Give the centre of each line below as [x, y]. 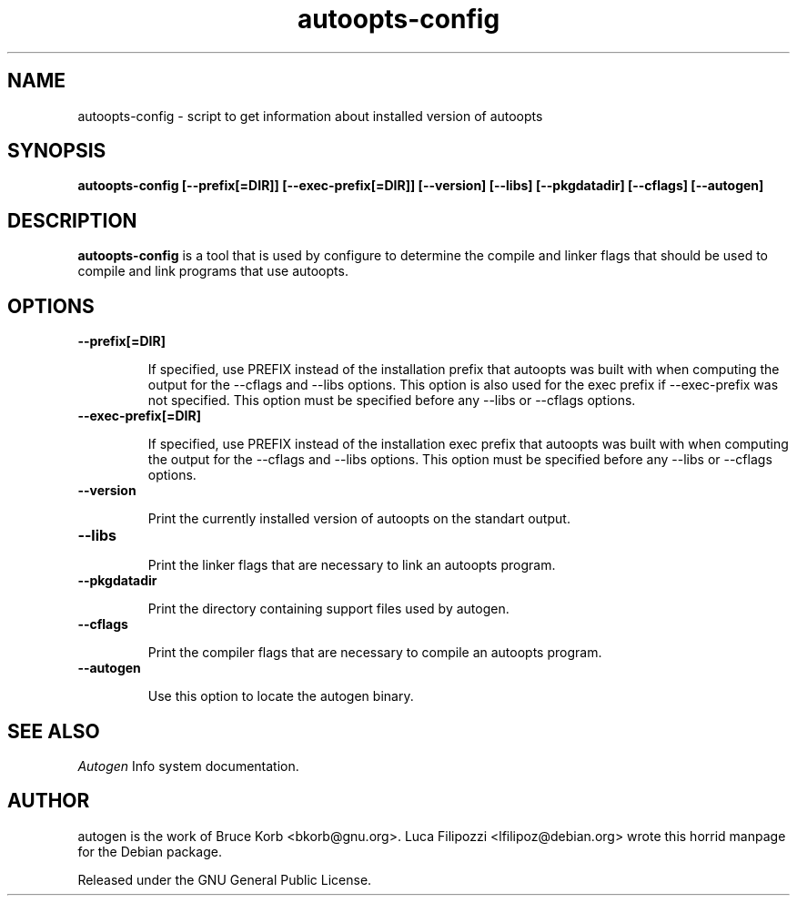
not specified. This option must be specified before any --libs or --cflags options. [392, 401]
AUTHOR [49, 801]
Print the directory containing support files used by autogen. [328, 609]
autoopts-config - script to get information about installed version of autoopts [310, 116]
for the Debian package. [150, 851]
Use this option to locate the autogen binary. [281, 696]
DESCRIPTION [72, 220]
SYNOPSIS [57, 151]
